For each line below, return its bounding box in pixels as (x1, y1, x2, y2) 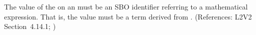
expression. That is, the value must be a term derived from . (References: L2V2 (4, 11, 252, 21)
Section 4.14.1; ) (4, 21, 56, 31)
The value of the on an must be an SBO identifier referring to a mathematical (4, 1, 248, 11)
